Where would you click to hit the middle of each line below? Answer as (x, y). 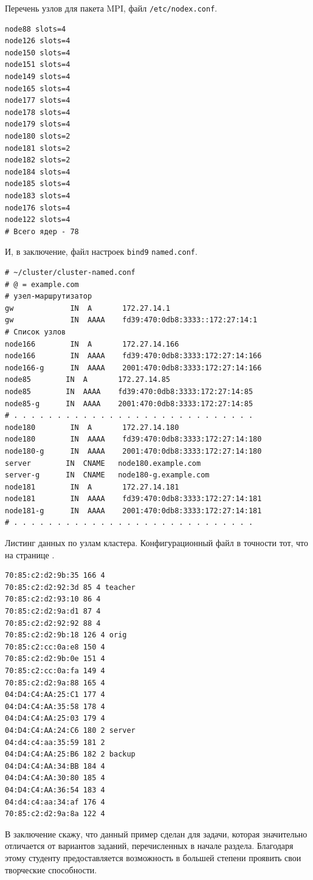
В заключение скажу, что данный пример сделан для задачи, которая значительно (156, 833)
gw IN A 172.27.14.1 (88, 308)
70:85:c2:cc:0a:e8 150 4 (55, 647)
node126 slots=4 (38, 41)
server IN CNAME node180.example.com (103, 463)
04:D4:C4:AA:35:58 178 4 (55, 706)
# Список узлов (36, 332)
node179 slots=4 (38, 124)
